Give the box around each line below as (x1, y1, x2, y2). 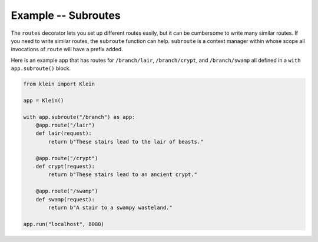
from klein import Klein (23, 81, 95, 88)
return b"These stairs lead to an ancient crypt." (48, 171, 197, 178)
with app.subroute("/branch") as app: (23, 114, 135, 120)
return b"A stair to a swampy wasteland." (48, 204, 173, 211)
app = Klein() (23, 97, 64, 104)
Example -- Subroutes (11, 9, 121, 22)
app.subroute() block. (11, 65, 71, 72)
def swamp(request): (35, 196, 95, 203)
